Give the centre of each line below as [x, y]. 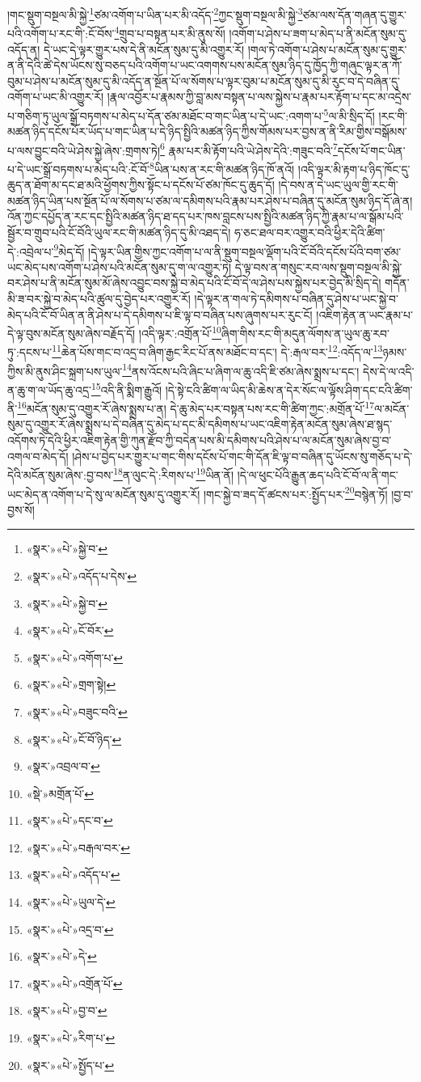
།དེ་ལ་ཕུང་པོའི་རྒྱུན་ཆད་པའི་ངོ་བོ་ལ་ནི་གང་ [318, 474]
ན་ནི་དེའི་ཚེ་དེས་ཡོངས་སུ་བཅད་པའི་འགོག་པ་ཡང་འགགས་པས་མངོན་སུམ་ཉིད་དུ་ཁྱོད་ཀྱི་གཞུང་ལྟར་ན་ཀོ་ [205, 65]
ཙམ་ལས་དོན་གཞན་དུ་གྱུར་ [354, 14]
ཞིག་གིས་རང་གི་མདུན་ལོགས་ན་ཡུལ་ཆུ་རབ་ [305, 333]
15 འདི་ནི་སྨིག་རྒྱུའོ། [126, 388]
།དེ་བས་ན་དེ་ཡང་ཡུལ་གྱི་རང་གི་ [338, 185]
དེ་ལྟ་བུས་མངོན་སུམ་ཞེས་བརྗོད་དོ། [72, 333]
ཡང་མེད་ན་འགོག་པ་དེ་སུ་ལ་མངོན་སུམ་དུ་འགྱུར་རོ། [104, 494]
